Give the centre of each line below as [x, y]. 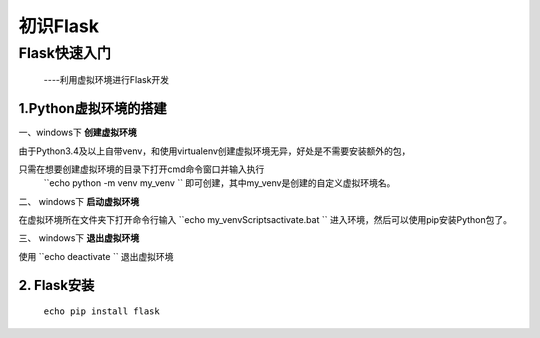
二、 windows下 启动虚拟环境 [79, 201]
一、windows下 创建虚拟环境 [77, 132]
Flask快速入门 [65, 53]
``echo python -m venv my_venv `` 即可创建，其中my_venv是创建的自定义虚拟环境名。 [219, 183]
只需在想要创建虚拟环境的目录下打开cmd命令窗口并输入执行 [141, 169]
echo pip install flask [101, 311]
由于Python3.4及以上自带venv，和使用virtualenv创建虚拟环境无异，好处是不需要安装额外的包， [214, 151]
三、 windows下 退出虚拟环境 [79, 238]
